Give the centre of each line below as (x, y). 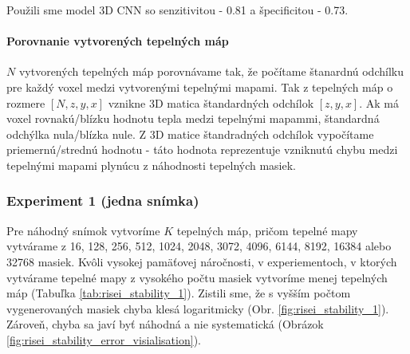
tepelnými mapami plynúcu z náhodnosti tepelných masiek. (152, 165)
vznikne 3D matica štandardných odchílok (211, 102)
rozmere (26, 102)
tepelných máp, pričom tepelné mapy (267, 230)
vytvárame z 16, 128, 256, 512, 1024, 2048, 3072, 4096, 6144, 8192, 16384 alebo (199, 246)
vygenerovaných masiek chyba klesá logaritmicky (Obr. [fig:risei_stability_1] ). (198, 308)
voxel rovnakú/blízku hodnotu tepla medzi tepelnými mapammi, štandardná (193, 118)
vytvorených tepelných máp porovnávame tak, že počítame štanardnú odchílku (211, 71)
